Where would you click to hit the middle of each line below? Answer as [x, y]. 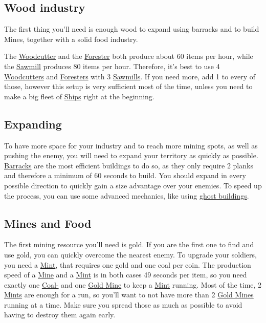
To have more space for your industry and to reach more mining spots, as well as [131, 145]
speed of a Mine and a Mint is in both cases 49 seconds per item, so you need [126, 275]
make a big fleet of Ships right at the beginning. [79, 96]
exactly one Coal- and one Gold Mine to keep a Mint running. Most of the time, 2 [133, 284]
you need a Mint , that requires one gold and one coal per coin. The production [128, 264]
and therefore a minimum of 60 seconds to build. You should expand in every [125, 175]
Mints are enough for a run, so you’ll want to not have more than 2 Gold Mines [129, 295]
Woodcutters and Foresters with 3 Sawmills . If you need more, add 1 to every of [130, 76]
